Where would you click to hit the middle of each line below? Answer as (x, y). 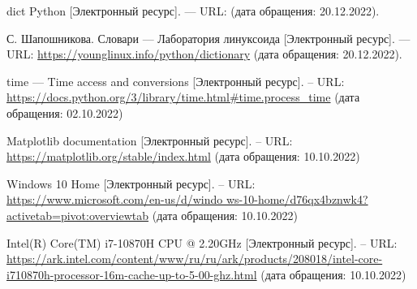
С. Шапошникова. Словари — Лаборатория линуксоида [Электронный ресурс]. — (208, 38)
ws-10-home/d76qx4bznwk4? (297, 199)
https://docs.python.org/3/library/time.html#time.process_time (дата (183, 97)
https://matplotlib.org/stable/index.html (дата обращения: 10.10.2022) (183, 156)
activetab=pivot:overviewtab (78, 215)
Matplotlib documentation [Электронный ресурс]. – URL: (150, 140)
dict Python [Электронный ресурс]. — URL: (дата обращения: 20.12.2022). (193, 11)
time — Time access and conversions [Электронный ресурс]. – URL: (176, 81)
